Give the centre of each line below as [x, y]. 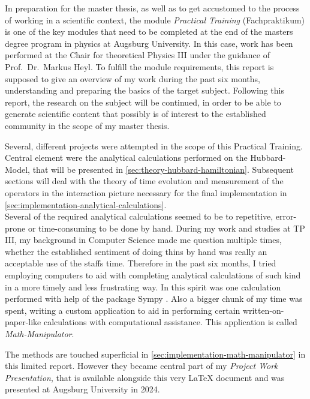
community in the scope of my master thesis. [87, 125]
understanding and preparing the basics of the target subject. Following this [145, 90]
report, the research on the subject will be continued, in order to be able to [143, 102]
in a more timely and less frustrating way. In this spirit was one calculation [143, 286]
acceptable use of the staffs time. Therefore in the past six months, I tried [141, 263]
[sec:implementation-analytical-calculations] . [86, 204]
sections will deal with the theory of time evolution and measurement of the [144, 181]
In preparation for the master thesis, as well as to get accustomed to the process [152, 8]
